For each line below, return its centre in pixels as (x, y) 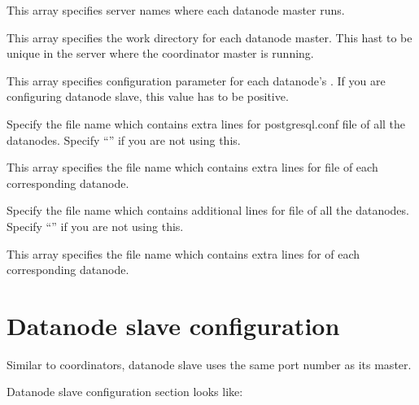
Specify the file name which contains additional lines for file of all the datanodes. (208, 210)
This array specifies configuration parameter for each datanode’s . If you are (196, 80)
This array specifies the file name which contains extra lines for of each (183, 253)
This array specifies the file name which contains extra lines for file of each (192, 167)
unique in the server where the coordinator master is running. (160, 53)
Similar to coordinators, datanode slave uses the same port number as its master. (209, 364)
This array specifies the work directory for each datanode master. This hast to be (209, 37)
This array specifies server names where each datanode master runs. (176, 10)
